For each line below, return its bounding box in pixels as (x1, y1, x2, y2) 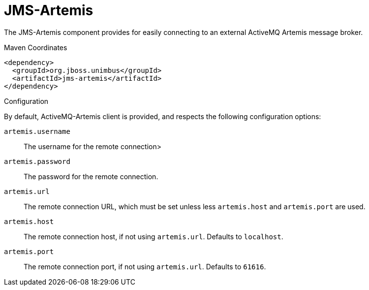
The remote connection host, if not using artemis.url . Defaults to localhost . (24, 232, 283, 241)
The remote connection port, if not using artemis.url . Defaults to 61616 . (24, 262, 266, 271)
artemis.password (4, 157, 70, 165)
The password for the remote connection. (24, 172, 158, 181)
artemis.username (4, 127, 70, 135)
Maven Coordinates (4, 43, 67, 52)
